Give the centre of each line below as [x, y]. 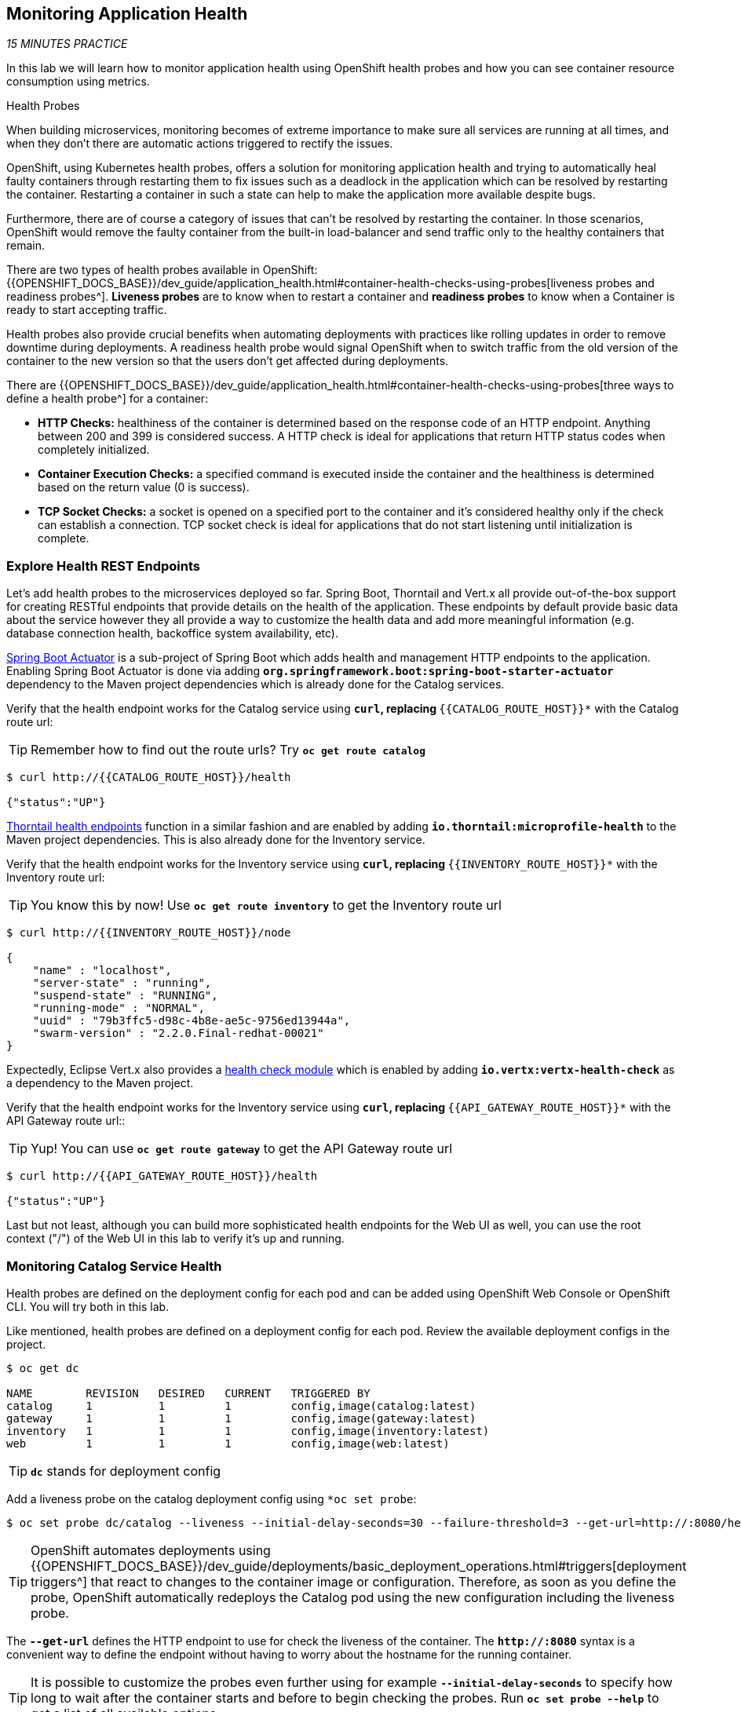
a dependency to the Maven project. [100, 1083]
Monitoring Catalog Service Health [114, 1266]
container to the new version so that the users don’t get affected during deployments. [228, 361]
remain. [26, 246]
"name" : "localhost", [102, 971]
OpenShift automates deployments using [151, 1550]
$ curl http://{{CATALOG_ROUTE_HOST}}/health [149, 778]
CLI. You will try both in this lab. [88, 1306]
